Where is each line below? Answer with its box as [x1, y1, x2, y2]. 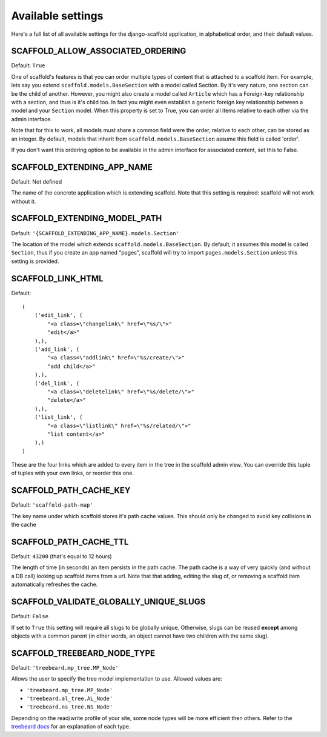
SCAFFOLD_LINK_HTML [11, 273, 104, 284]
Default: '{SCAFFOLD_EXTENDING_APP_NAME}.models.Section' [11, 229, 180, 236]
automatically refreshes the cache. [11, 581, 98, 588]
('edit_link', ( [34, 312, 83, 319]
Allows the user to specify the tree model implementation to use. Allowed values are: [11, 675, 222, 682]
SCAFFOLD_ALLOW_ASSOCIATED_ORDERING [11, 46, 187, 56]
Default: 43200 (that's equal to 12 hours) [11, 553, 112, 560]
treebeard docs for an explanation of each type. [11, 723, 131, 730]
